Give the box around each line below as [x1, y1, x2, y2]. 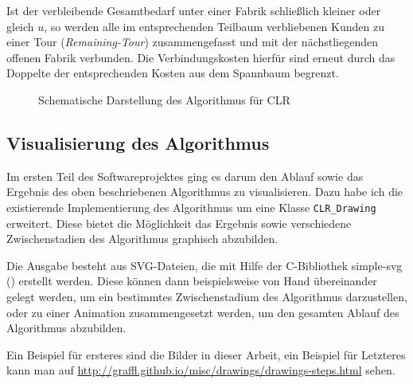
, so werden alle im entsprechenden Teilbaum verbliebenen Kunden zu [44, 18, 384, 34]
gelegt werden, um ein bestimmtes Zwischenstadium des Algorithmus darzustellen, [6, 288, 407, 304]
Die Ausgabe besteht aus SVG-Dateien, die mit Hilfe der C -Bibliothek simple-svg [6, 257, 403, 273]
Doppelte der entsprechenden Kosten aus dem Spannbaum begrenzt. [6, 65, 339, 81]
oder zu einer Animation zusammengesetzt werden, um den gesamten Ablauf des [6, 304, 399, 320]
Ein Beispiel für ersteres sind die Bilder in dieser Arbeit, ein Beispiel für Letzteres [6, 346, 406, 362]
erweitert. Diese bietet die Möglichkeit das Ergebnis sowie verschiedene [6, 214, 352, 231]
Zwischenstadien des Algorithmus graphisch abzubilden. [6, 230, 279, 247]
